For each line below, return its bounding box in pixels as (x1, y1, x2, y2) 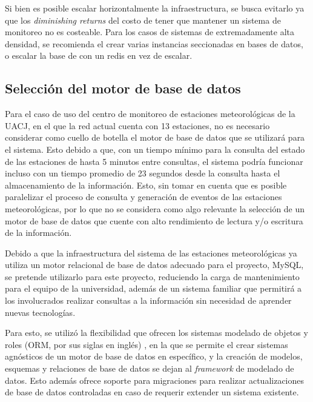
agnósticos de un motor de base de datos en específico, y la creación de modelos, (5, 350, 303, 363)
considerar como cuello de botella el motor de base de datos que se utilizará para (5, 131, 305, 144)
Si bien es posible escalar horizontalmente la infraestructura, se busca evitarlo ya (5, 2, 305, 14)
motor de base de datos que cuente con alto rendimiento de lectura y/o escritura (5, 214, 303, 227)
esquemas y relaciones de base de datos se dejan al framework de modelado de (5, 362, 294, 375)
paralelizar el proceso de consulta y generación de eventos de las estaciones (5, 190, 282, 203)
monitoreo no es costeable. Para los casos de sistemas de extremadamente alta (5, 25, 294, 38)
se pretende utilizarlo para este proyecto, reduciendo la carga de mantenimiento (5, 270, 300, 283)
